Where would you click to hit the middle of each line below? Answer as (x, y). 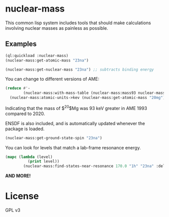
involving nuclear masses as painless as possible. (57, 28)
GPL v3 (13, 210)
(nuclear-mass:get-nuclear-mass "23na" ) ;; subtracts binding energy (80, 69)
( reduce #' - (18, 88)
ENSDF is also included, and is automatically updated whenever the (75, 123)
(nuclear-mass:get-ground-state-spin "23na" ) (54, 138)
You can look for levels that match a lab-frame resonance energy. (73, 147)
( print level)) (43, 161)
